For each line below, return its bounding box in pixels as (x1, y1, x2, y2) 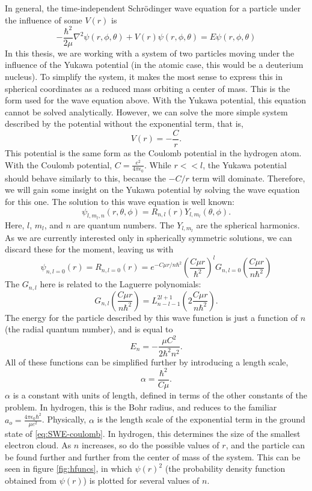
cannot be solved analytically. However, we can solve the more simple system (5, 105, 288, 118)
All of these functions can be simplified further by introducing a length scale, (5, 355, 289, 368)
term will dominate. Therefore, (192, 171, 305, 184)
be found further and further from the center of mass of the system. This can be (5, 450, 301, 463)
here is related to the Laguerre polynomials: (40, 278, 201, 290)
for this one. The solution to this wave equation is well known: (5, 195, 234, 207)
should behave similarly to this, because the (5, 171, 166, 184)
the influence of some (5, 13, 82, 26)
